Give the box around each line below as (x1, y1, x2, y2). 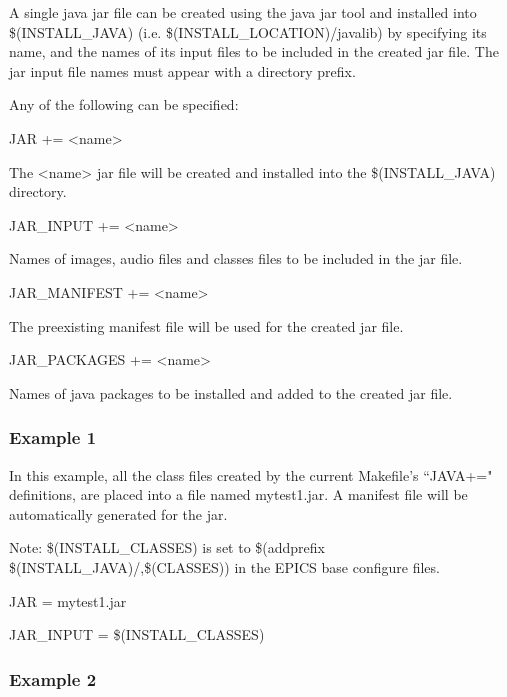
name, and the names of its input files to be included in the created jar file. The (9, 41, 499, 62)
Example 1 (9, 425, 97, 450)
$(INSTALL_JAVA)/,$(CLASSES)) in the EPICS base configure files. (9, 556, 440, 577)
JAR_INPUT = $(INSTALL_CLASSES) (9, 624, 265, 645)
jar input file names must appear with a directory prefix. (9, 60, 356, 81)
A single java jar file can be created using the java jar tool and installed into (9, 2, 477, 22)
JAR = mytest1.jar (9, 590, 127, 611)
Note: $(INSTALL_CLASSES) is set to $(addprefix (9, 537, 325, 558)
